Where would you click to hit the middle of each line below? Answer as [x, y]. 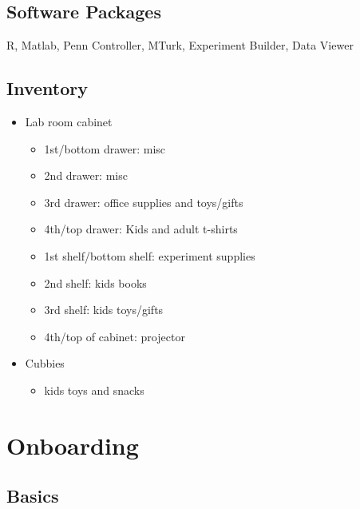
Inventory [47, 88]
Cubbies [45, 363]
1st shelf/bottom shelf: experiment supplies [150, 255]
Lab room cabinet [69, 121]
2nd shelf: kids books [95, 282]
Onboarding [73, 445]
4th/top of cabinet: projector [115, 336]
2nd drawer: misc [86, 175]
